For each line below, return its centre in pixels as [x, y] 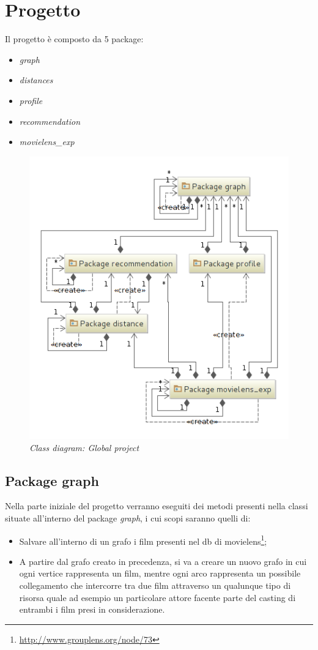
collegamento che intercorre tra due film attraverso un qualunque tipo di [155, 585]
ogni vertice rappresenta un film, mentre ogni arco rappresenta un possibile [160, 573]
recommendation [50, 121]
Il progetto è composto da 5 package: [74, 39]
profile [31, 100]
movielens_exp [47, 142]
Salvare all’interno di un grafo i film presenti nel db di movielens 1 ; [143, 540]
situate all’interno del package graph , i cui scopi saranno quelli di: [128, 518]
